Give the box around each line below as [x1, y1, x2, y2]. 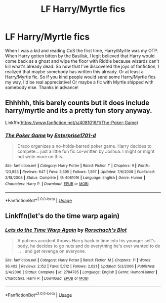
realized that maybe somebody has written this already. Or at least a [5, 68, 144, 75]
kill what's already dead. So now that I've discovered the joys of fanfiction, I [5, 63, 159, 69]
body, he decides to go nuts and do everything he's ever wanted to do [17, 243, 161, 249]
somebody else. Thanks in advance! [5, 84, 79, 90]
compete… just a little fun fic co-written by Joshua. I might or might [17, 148, 155, 154]
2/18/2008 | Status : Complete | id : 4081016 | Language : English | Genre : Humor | [5, 175, 145, 180]
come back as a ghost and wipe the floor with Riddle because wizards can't [5, 58, 160, 64]
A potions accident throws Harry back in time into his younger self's [17, 238, 156, 244]
